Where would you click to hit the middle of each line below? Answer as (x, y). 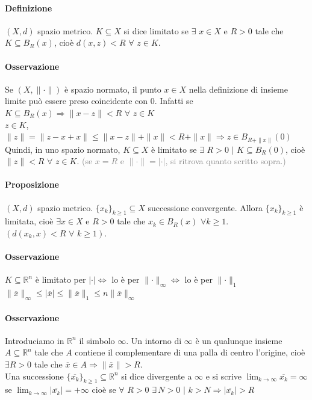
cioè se (104, 389)
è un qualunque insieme (239, 340)
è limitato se (174, 149)
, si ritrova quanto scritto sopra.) (226, 161)
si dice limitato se (156, 30)
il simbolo (97, 340)
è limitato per (61, 279)
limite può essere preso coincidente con (76, 101)
